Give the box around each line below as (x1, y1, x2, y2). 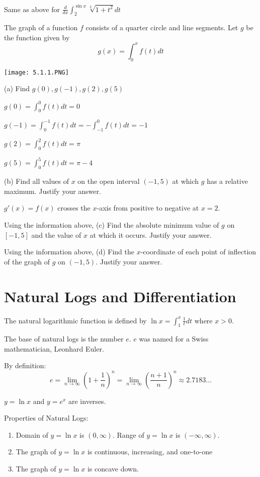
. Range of (112, 429, 144, 440)
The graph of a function (4, 22, 78, 33)
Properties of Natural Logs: (4, 413, 89, 423)
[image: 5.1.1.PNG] (4, 69, 69, 76)
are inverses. (68, 395, 106, 406)
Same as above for (4, 4, 60, 14)
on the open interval (77, 176, 140, 186)
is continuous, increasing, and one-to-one (87, 446, 213, 457)
